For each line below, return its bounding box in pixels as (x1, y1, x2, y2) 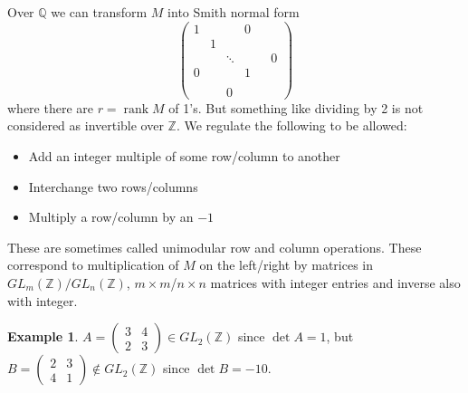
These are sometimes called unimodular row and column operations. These (7, 237, 422, 256)
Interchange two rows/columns (28, 177, 198, 196)
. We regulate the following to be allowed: (176, 116, 407, 135)
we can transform (51, 3, 148, 21)
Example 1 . (7, 327, 79, 346)
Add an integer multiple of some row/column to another (28, 147, 340, 166)
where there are (7, 98, 93, 117)
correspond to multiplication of (7, 255, 179, 274)
